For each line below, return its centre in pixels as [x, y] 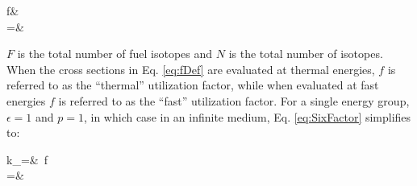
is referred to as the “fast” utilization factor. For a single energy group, [234, 100]
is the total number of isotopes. [306, 54]
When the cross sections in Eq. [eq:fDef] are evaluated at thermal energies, [191, 69]
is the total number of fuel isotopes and [115, 54]
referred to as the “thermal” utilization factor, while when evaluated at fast [193, 85]
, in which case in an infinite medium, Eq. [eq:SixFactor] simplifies [247, 116]
